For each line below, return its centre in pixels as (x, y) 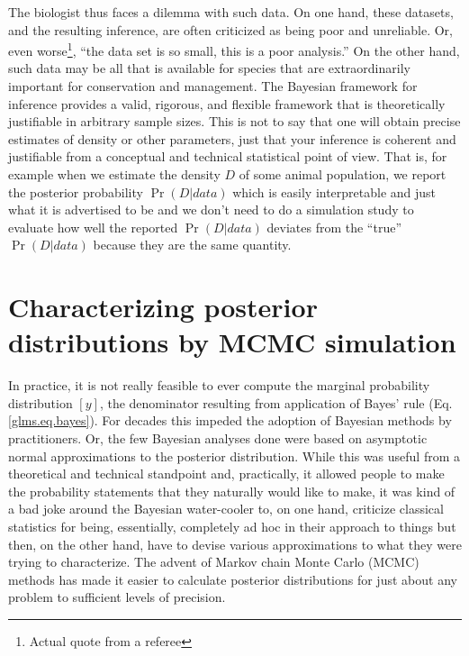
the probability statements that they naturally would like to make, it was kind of (232, 491)
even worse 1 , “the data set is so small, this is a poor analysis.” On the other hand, (234, 49)
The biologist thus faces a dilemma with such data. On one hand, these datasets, (231, 12)
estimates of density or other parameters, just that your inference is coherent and (232, 138)
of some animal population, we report (343, 174)
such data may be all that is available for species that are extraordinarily (209, 68)
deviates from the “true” (334, 227)
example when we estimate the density (114, 174)
